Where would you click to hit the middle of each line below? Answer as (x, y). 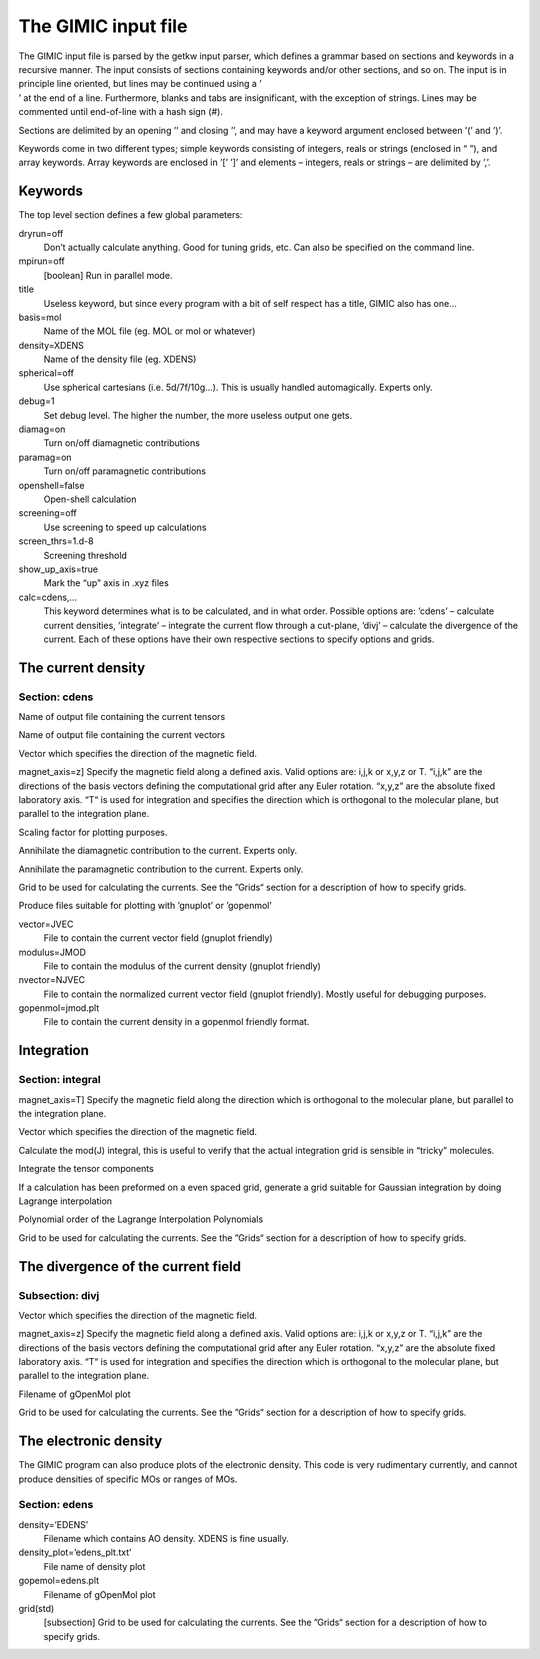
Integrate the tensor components (86, 1169)
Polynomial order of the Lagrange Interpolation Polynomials (141, 1219)
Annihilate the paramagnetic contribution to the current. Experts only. (161, 869)
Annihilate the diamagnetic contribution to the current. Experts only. (158, 851)
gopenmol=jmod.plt (59, 1008)
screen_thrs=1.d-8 (56, 541)
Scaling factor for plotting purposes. (93, 832)
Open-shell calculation (90, 499)
